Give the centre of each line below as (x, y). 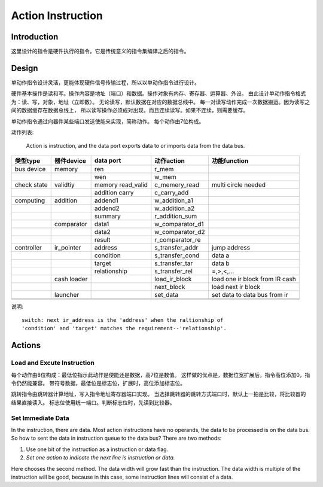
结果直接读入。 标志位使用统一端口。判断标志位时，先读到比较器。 (93, 402)
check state (31, 184)
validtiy (64, 184)
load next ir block (236, 287)
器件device (70, 160)
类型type (28, 160)
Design (25, 68)
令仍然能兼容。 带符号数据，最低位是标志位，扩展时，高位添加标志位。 (98, 383)
